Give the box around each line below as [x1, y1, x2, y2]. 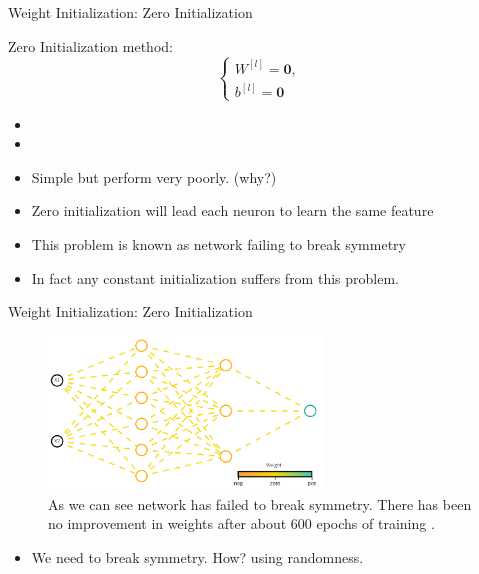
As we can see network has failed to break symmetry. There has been [48, 493, 472, 514]
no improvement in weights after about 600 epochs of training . [48, 513, 435, 534]
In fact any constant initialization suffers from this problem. [31, 267, 399, 288]
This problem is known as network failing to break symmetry [31, 234, 406, 254]
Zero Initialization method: [8, 35, 173, 56]
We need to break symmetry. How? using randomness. [31, 546, 364, 567]
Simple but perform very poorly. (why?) [31, 166, 277, 187]
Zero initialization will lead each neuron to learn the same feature [31, 200, 434, 221]
